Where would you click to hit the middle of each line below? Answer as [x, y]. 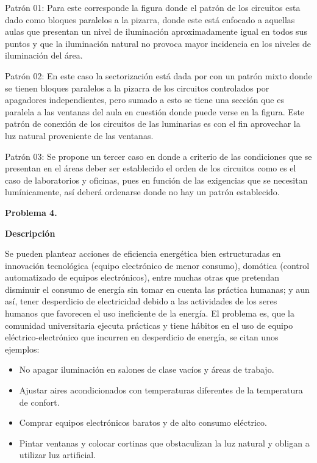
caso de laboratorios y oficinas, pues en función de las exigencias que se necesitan [156, 180]
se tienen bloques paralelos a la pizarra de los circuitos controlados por [137, 88]
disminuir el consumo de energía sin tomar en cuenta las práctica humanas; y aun [157, 289]
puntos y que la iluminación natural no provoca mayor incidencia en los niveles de [158, 43]
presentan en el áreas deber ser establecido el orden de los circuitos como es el [151, 168]
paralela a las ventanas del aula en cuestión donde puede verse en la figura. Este [155, 111]
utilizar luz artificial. [58, 455]
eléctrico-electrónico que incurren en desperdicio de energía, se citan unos [142, 337]
